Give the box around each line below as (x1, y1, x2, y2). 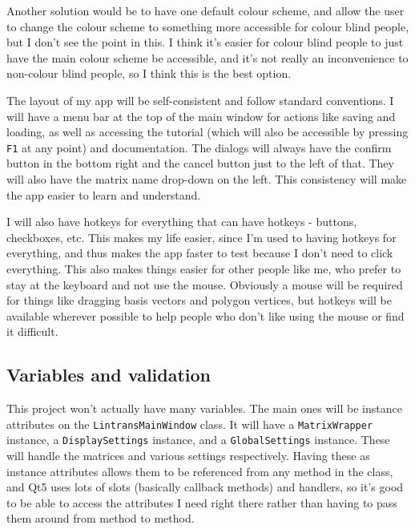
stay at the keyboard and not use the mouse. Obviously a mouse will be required (6, 276, 403, 293)
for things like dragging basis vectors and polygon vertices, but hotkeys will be (6, 292, 392, 309)
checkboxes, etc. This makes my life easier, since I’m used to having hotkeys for (6, 228, 397, 245)
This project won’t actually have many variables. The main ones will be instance (6, 400, 402, 417)
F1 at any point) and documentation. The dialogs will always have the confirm (6, 139, 392, 155)
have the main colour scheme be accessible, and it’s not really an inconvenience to (6, 49, 409, 66)
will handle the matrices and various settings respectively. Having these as (6, 447, 370, 464)
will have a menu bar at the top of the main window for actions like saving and (6, 107, 396, 124)
